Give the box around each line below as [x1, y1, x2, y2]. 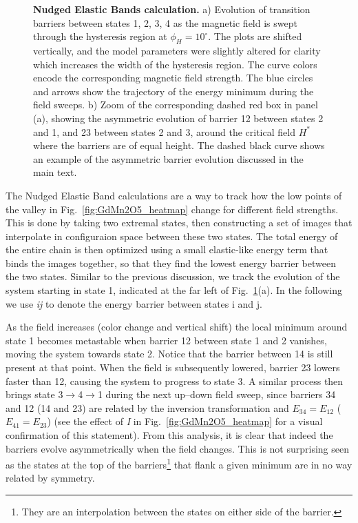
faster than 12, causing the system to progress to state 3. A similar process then [6, 373, 344, 388]
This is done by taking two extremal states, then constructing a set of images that [6, 215, 352, 230]
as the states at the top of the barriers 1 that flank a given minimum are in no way [6, 455, 352, 471]
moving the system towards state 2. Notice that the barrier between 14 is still [6, 346, 333, 361]
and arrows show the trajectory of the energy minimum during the [33, 83, 314, 98]
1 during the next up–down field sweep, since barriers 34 [97, 387, 336, 402]
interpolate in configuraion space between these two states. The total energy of [6, 228, 338, 243]
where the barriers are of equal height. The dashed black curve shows [33, 138, 325, 152]
